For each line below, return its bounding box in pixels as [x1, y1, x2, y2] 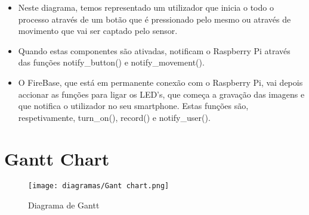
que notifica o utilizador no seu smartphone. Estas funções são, [18, 99, 249, 112]
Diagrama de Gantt [28, 199, 100, 211]
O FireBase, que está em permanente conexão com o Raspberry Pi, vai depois [18, 76, 303, 88]
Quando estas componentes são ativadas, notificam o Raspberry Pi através [18, 44, 291, 57]
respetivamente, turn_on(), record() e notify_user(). [18, 111, 211, 123]
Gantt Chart [4, 146, 110, 170]
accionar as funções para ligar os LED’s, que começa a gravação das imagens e [18, 88, 305, 100]
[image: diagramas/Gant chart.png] [28, 182, 169, 191]
